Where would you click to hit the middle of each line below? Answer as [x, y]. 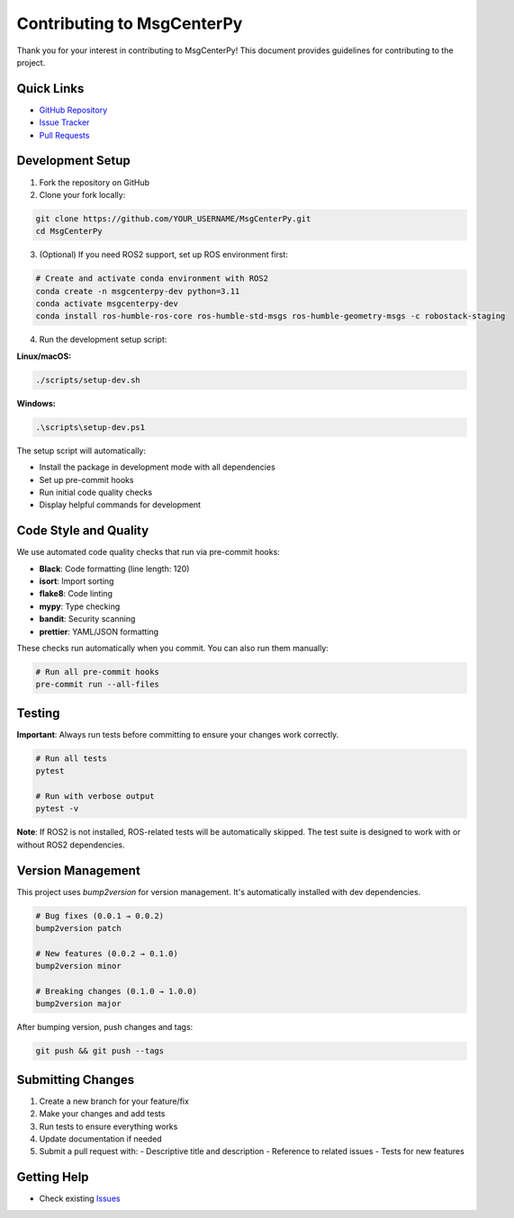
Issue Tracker [64, 122]
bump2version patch [78, 928]
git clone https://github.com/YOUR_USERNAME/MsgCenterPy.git [173, 219]
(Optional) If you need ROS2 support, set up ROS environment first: [163, 255]
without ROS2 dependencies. [71, 845]
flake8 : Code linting [76, 594]
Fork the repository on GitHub [95, 182]
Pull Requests [64, 135]
